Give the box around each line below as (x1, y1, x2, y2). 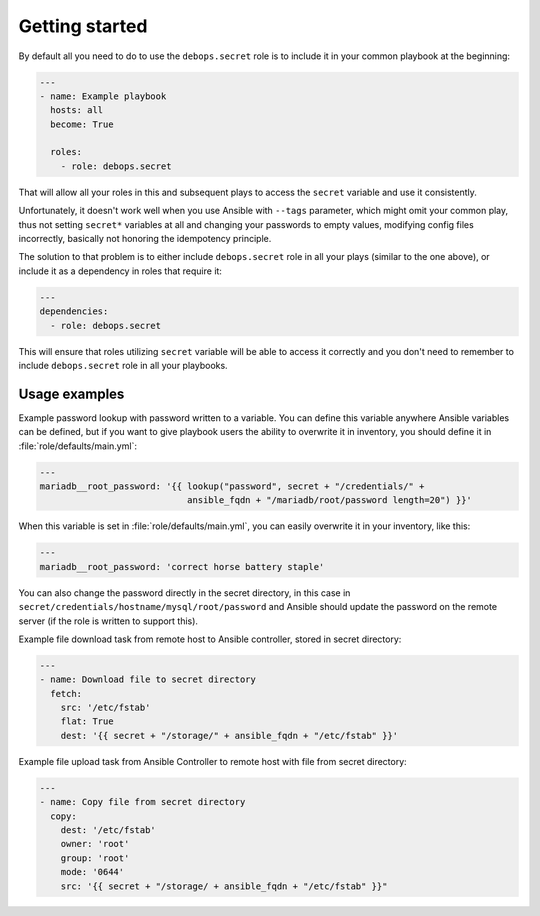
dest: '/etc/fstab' (60, 825, 157, 835)
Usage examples (18, 385, 125, 402)
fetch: (50, 688, 83, 699)
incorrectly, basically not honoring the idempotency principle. (18, 233, 272, 245)
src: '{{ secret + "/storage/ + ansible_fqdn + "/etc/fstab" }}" (60, 880, 388, 892)
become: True (50, 118, 114, 130)
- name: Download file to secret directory (39, 674, 257, 685)
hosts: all (50, 105, 104, 116)
